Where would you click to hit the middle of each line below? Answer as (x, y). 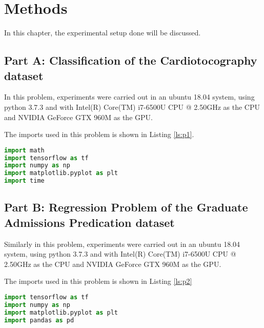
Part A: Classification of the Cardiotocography (131, 60)
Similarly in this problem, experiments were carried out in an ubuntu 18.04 (122, 244)
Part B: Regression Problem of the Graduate (126, 207)
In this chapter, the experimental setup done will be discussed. (103, 33)
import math (24, 150)
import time (24, 181)
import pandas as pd (39, 320)
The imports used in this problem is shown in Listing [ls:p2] (98, 281)
